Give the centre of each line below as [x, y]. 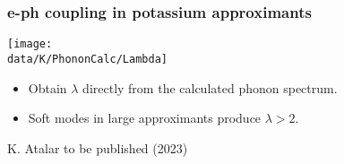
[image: [30, 44]
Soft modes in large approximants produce [145, 118]
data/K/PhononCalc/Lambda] [87, 59]
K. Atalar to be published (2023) [98, 147]
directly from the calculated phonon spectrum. [210, 87]
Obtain [47, 87]
